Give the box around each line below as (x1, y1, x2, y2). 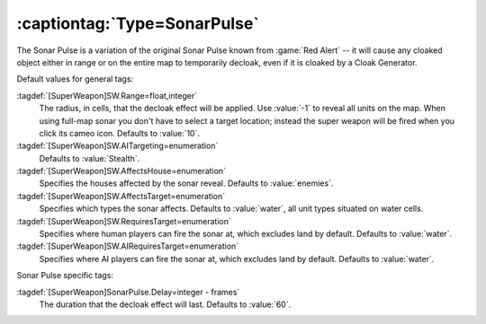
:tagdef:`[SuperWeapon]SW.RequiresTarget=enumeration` (16, 215, 231, 226)
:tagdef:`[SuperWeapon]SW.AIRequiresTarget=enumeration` (16, 241, 239, 251)
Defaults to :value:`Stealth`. (39, 153, 140, 163)
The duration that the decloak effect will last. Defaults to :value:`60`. (39, 299, 292, 310)
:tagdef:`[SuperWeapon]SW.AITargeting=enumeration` (16, 140, 219, 152)
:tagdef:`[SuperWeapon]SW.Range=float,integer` (16, 90, 198, 101)
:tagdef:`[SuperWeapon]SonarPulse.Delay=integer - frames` (16, 286, 240, 297)
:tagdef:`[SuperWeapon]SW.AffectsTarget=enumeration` (16, 190, 225, 201)
